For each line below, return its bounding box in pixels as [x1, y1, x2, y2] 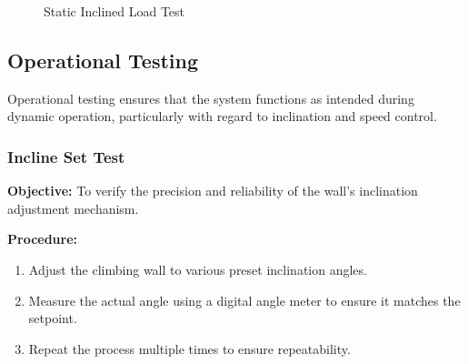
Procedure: [7, 229, 78, 248]
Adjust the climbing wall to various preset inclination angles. [28, 259, 367, 278]
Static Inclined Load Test [44, 2, 185, 20]
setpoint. [28, 308, 77, 328]
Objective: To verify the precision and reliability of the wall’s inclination [7, 181, 418, 200]
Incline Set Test [7, 145, 125, 167]
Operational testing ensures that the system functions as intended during [7, 88, 414, 107]
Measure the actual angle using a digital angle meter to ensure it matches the [28, 290, 461, 309]
